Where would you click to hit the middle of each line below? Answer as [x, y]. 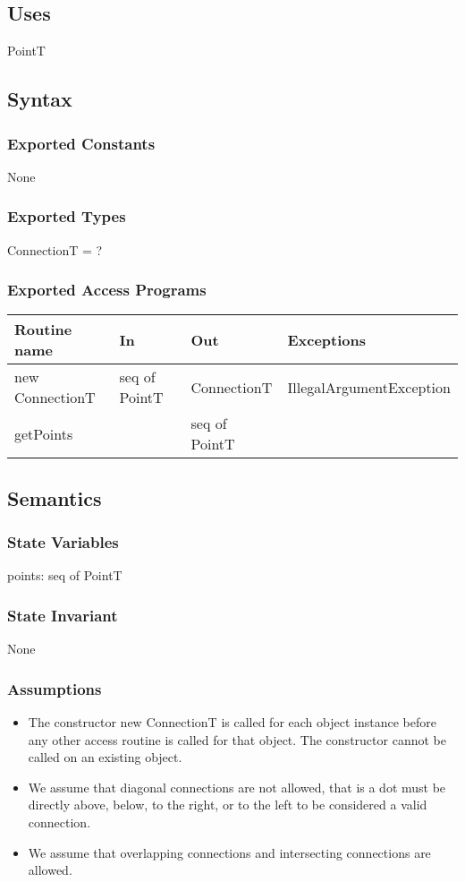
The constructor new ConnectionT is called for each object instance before [232, 722]
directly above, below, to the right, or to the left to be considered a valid [228, 805]
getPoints [44, 433]
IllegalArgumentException [369, 387]
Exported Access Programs [107, 290]
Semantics [55, 497]
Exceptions [327, 339]
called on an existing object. [105, 757]
